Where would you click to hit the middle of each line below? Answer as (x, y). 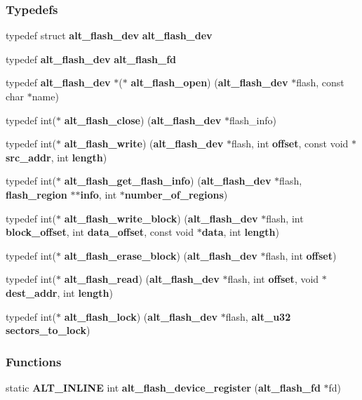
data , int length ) (240, 232)
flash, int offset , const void (290, 144)
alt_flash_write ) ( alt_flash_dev (144, 144)
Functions (34, 361)
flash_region (36, 194)
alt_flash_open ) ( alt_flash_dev (209, 82)
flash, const (320, 82)
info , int (99, 194)
